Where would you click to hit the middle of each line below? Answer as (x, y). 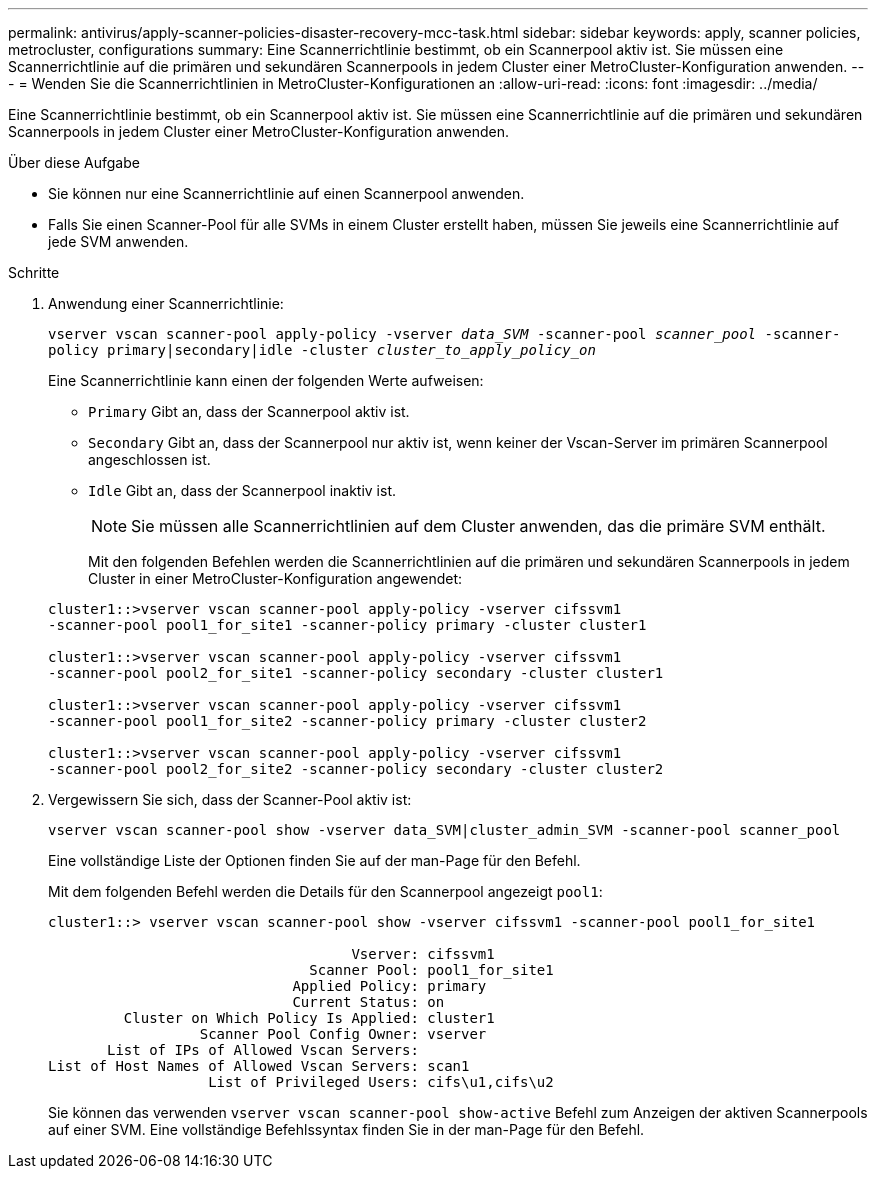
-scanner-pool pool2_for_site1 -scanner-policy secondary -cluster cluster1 (356, 673)
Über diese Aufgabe (74, 162)
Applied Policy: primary (389, 986)
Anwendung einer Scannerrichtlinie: (166, 303)
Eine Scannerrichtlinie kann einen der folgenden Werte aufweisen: (266, 380)
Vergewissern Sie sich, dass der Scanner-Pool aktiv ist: (230, 799)
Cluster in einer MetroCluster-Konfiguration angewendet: (275, 578)
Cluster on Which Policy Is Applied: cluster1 (309, 1018)
